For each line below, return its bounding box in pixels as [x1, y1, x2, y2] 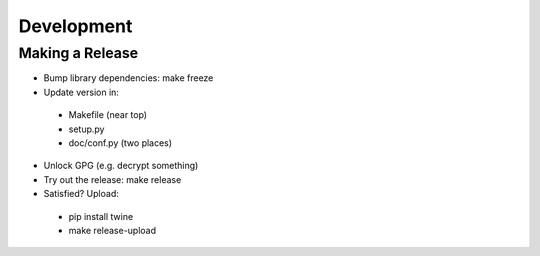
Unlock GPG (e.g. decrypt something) [43, 160, 199, 172]
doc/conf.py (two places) [68, 136, 173, 149]
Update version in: [43, 86, 120, 98]
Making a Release [18, 44, 139, 62]
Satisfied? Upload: [43, 188, 119, 200]
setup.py [68, 123, 105, 135]
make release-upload [68, 224, 157, 236]
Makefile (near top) [68, 109, 148, 121]
